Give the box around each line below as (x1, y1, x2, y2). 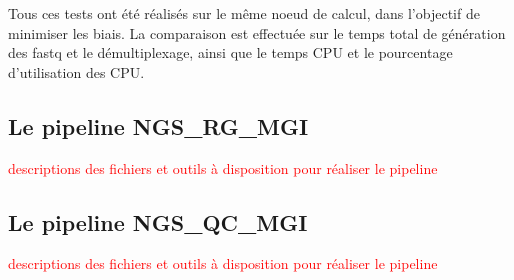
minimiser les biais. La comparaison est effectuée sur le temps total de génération (8, 22, 506, 43)
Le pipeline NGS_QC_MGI (8, 206, 308, 237)
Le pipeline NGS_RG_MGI (8, 110, 309, 141)
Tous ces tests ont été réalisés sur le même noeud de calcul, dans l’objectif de (8, 3, 480, 23)
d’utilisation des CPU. (8, 61, 145, 82)
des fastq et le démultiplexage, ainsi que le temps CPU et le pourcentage (8, 42, 453, 63)
